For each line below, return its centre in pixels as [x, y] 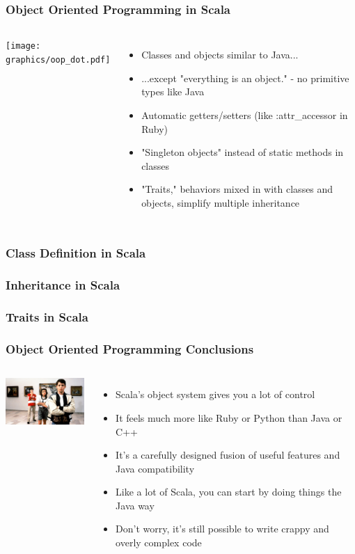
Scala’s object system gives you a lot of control [215, 394]
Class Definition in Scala [76, 253]
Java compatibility [155, 468]
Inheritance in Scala [63, 285]
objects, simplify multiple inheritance [221, 202]
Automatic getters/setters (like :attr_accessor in [245, 115]
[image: [23, 46]
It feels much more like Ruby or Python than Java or [229, 417]
